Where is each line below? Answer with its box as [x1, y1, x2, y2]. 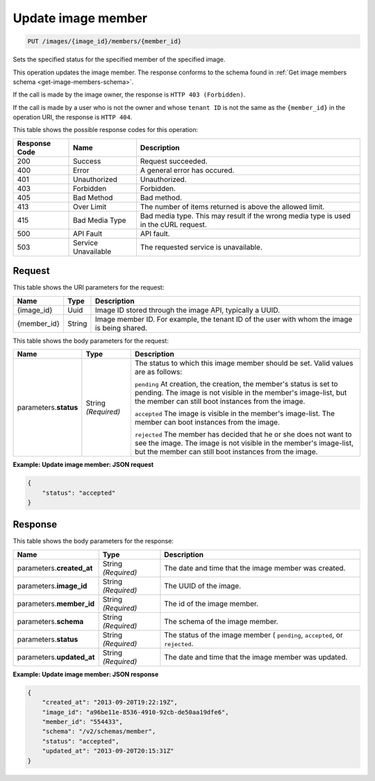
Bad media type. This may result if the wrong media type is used [140, 211, 351, 220]
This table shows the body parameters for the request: [12, 336, 169, 345]
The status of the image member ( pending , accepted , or [164, 630, 343, 639]
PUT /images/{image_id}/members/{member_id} [27, 38, 182, 45]
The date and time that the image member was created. [164, 563, 346, 573]
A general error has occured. [140, 165, 235, 175]
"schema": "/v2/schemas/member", [42, 727, 156, 736]
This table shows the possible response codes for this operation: [12, 126, 199, 134]
